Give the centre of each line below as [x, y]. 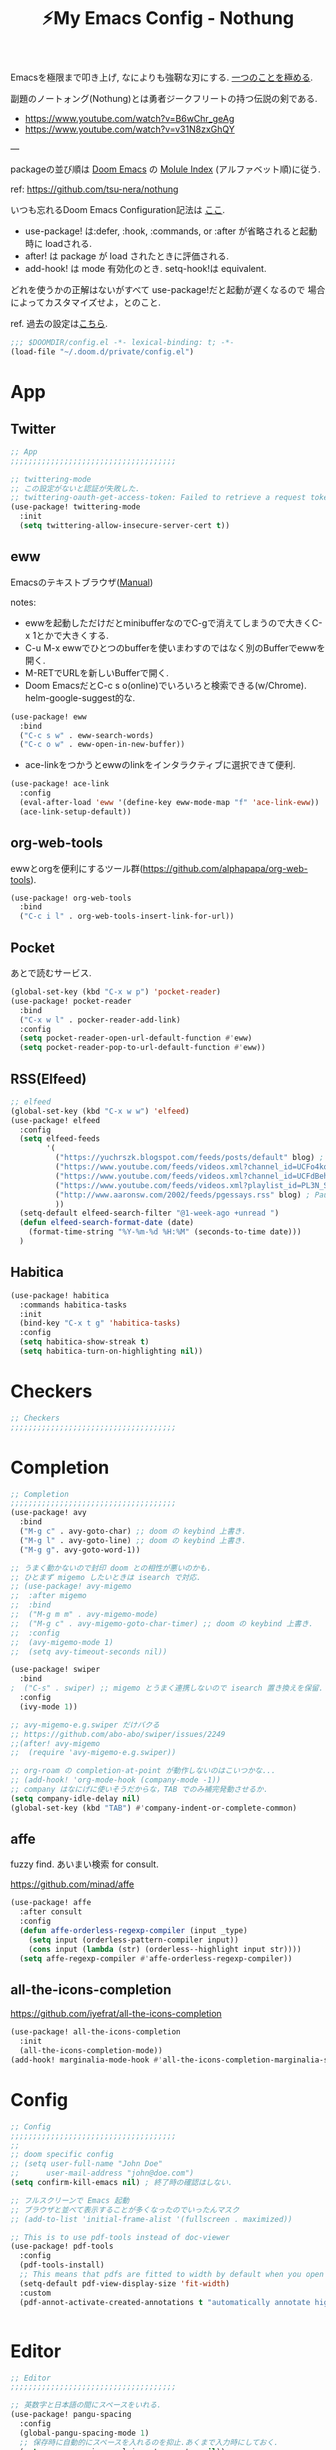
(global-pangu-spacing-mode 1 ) [84, 2433]
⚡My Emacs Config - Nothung [168, 18]
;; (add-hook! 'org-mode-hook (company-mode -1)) [116, 1780]
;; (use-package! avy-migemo [71, 1586]
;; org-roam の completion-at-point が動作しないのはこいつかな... [143, 1771]
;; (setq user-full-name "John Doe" [86, 2164]
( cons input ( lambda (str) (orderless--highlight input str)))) [165, 1949]
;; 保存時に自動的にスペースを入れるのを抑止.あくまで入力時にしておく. [149, 2442]
